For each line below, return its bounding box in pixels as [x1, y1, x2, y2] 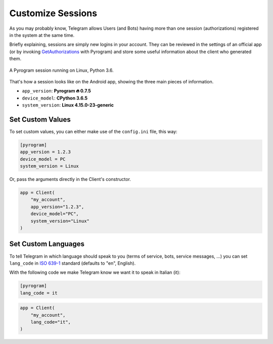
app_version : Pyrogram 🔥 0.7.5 [22, 88, 91, 94]
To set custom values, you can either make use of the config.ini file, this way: [9, 128, 177, 134]
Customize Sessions [9, 8, 98, 19]
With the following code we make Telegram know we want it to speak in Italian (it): [9, 269, 180, 275]
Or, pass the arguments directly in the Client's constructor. [9, 176, 131, 182]
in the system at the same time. [9, 32, 75, 38]
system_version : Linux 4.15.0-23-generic [22, 102, 114, 108]
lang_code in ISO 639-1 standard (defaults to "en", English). [9, 260, 136, 266]
